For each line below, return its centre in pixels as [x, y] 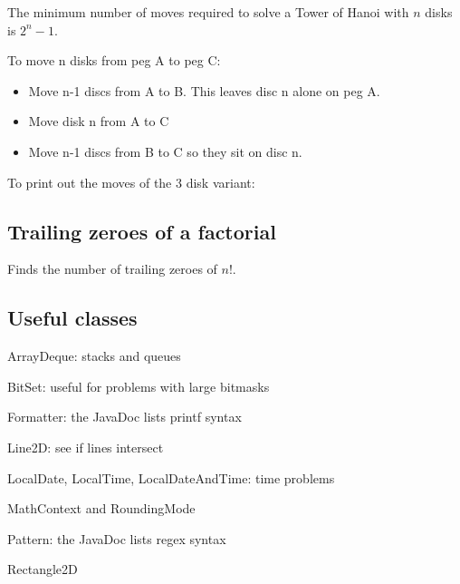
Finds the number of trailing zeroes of [112, 269]
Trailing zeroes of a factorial [142, 231]
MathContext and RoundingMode [101, 508]
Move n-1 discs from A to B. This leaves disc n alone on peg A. [204, 90]
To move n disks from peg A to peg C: [114, 60]
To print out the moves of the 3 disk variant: [131, 182]
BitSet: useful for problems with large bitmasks [139, 386]
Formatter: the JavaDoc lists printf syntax [125, 417]
